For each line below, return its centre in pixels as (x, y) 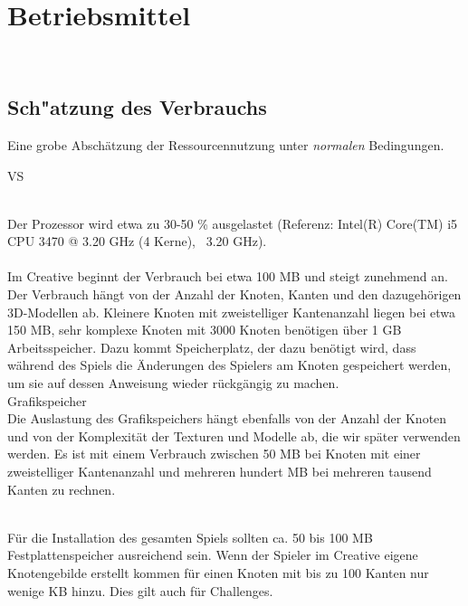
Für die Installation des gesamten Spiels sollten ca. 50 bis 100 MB (190, 537)
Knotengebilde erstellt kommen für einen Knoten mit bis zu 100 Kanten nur (218, 572)
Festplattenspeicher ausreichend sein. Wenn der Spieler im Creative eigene (213, 555)
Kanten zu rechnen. (62, 489)
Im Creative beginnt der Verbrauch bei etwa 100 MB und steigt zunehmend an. (228, 276)
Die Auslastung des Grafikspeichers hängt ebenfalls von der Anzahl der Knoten (227, 418)
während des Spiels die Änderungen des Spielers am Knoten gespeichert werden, (229, 365)
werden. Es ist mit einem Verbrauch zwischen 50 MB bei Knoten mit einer (214, 454)
